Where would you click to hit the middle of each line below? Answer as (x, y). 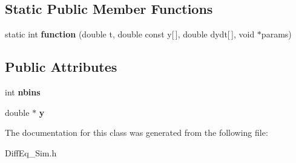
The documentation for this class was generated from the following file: (136, 133)
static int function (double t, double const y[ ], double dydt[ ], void (130, 34)
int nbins (23, 92)
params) (276, 34)
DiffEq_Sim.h (31, 152)
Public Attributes (61, 67)
